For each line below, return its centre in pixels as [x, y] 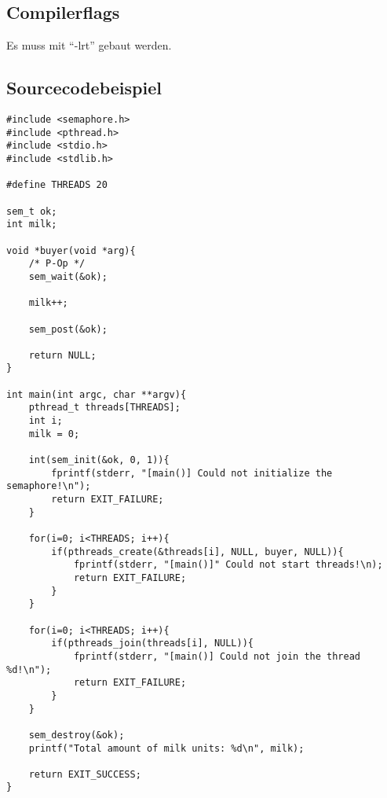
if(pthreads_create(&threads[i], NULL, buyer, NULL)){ [197, 552]
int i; [46, 421]
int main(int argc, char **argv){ [97, 394]
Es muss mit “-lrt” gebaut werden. [89, 45]
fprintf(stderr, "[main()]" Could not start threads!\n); [228, 565]
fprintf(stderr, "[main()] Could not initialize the [192, 473]
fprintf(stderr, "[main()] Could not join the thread [217, 656]
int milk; [32, 224]
